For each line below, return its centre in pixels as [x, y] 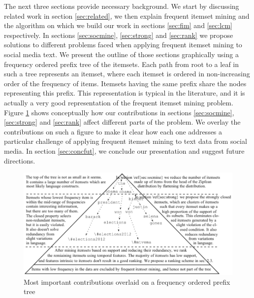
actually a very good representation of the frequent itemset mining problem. [119, 102]
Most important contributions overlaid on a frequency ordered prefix [127, 281]
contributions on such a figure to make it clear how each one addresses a [113, 131]
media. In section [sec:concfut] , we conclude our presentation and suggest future [124, 150]
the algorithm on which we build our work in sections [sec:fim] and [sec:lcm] [118, 25]
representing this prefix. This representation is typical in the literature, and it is [125, 93]
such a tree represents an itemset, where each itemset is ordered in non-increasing [127, 74]
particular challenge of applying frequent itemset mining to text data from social [126, 141]
